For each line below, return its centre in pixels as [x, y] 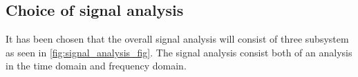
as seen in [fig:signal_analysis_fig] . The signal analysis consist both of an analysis [179, 52]
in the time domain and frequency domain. [96, 66]
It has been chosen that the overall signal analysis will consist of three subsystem [177, 39]
